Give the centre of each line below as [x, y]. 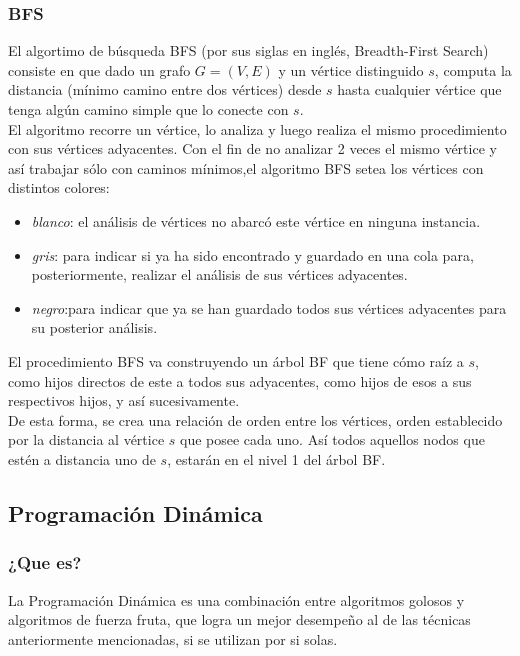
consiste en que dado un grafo [99, 69]
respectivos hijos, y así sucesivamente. [124, 400]
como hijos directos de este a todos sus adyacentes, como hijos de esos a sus [240, 380]
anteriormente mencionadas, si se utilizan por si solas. [173, 638]
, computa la [473, 69]
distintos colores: [59, 187]
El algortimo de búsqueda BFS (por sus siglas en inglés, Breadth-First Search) [248, 50]
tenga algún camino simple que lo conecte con [148, 109]
